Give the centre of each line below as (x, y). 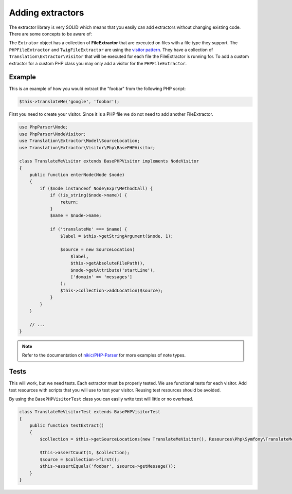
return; (69, 202)
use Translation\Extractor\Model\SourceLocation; (80, 141)
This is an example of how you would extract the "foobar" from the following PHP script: (97, 89)
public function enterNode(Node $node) (77, 175)
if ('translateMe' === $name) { (89, 229)
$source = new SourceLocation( (97, 250)
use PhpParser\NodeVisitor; (53, 134)
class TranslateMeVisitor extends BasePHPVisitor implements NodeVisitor (109, 161)
